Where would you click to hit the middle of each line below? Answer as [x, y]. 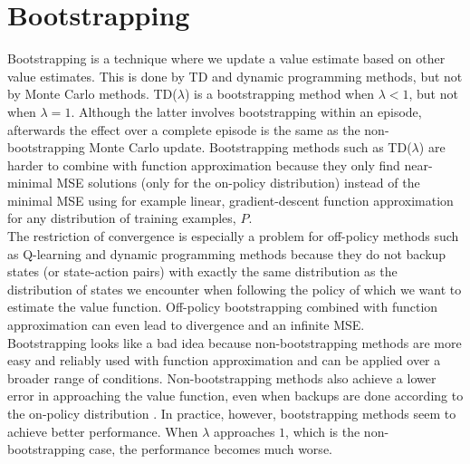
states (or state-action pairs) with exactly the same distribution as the [202, 271]
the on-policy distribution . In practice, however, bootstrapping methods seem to [232, 413]
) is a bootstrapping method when [279, 94]
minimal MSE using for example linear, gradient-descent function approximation [230, 200]
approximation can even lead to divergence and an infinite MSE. [186, 325]
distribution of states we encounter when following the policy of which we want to [235, 289]
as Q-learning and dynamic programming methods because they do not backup [227, 253]
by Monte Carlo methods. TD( [92, 94]
